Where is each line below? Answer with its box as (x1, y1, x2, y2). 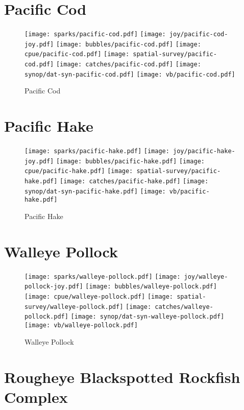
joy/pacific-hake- (173, 148, 235, 155)
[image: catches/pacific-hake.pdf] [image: (60, 178, 209, 185)
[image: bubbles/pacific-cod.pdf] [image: (56, 40, 201, 48)
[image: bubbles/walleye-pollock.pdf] (85, 283, 217, 291)
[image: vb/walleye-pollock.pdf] (25, 322, 138, 329)
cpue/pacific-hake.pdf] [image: (25, 167, 133, 175)
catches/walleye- (155, 303, 213, 310)
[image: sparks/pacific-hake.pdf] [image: (25, 148, 169, 155)
